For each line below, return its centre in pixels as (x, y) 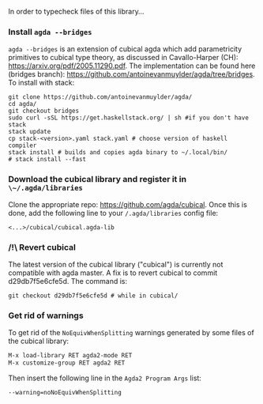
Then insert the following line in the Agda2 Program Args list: (105, 378)
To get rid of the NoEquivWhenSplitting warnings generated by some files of (131, 333)
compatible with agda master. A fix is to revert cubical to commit (113, 273)
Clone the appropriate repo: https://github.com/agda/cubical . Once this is (128, 204)
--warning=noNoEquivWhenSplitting (65, 392)
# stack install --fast (47, 160)
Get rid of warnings (46, 315)
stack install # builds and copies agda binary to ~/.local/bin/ (118, 153)
